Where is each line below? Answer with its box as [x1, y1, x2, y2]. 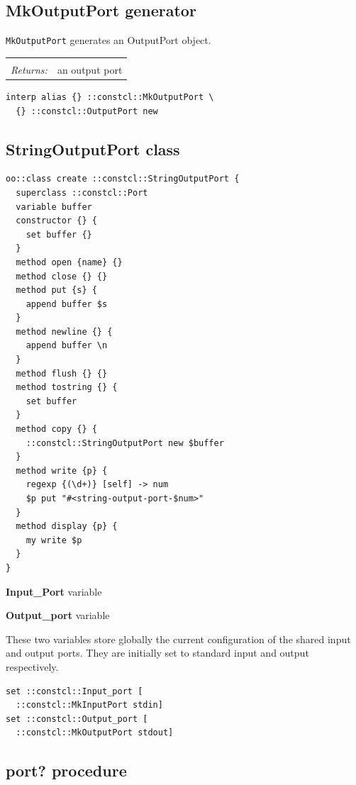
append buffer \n [26, 340, 108, 351]
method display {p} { [16, 521, 118, 532]
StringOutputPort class [6, 138, 180, 160]
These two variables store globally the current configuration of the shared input [6, 631, 351, 646]
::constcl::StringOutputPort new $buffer [26, 438, 224, 448]
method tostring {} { [16, 382, 118, 393]
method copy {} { [16, 424, 97, 435]
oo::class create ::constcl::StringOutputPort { [6, 174, 240, 184]
